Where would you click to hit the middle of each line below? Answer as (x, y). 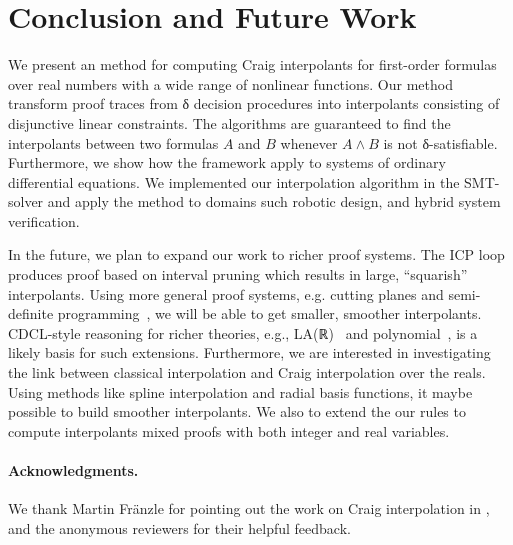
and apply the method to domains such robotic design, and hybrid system (274, 201)
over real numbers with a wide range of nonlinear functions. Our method (230, 83)
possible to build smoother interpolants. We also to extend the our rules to (237, 411)
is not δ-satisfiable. (440, 142)
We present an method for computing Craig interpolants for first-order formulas (252, 64)
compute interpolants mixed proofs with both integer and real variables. (229, 430)
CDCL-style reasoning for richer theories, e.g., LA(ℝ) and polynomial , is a (243, 332)
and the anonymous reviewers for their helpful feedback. (179, 527)
